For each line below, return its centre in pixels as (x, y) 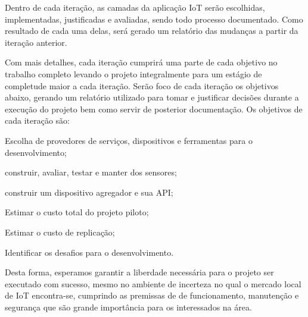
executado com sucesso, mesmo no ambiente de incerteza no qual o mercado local (153, 283)
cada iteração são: (37, 120)
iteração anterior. (36, 42)
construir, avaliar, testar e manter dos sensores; (91, 172)
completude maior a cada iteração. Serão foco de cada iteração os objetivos (142, 85)
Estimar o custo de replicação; (60, 232)
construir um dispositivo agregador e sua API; (89, 192)
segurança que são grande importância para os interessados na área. (128, 307)
